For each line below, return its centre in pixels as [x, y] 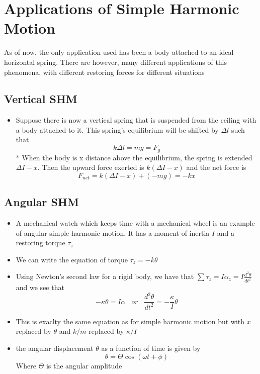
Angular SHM [41, 202]
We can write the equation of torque [72, 259]
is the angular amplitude [84, 365]
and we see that [40, 287]
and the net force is [216, 167]
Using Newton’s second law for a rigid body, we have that [105, 276]
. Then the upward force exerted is [91, 167]
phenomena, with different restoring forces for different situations [104, 72]
